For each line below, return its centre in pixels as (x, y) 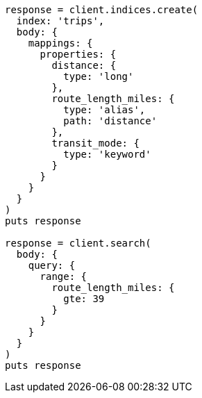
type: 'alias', (104, 110)
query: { (52, 265)
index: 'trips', (60, 21)
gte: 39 (84, 299)
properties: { (78, 54)
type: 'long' (99, 76)
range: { (64, 276)
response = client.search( (78, 243)
